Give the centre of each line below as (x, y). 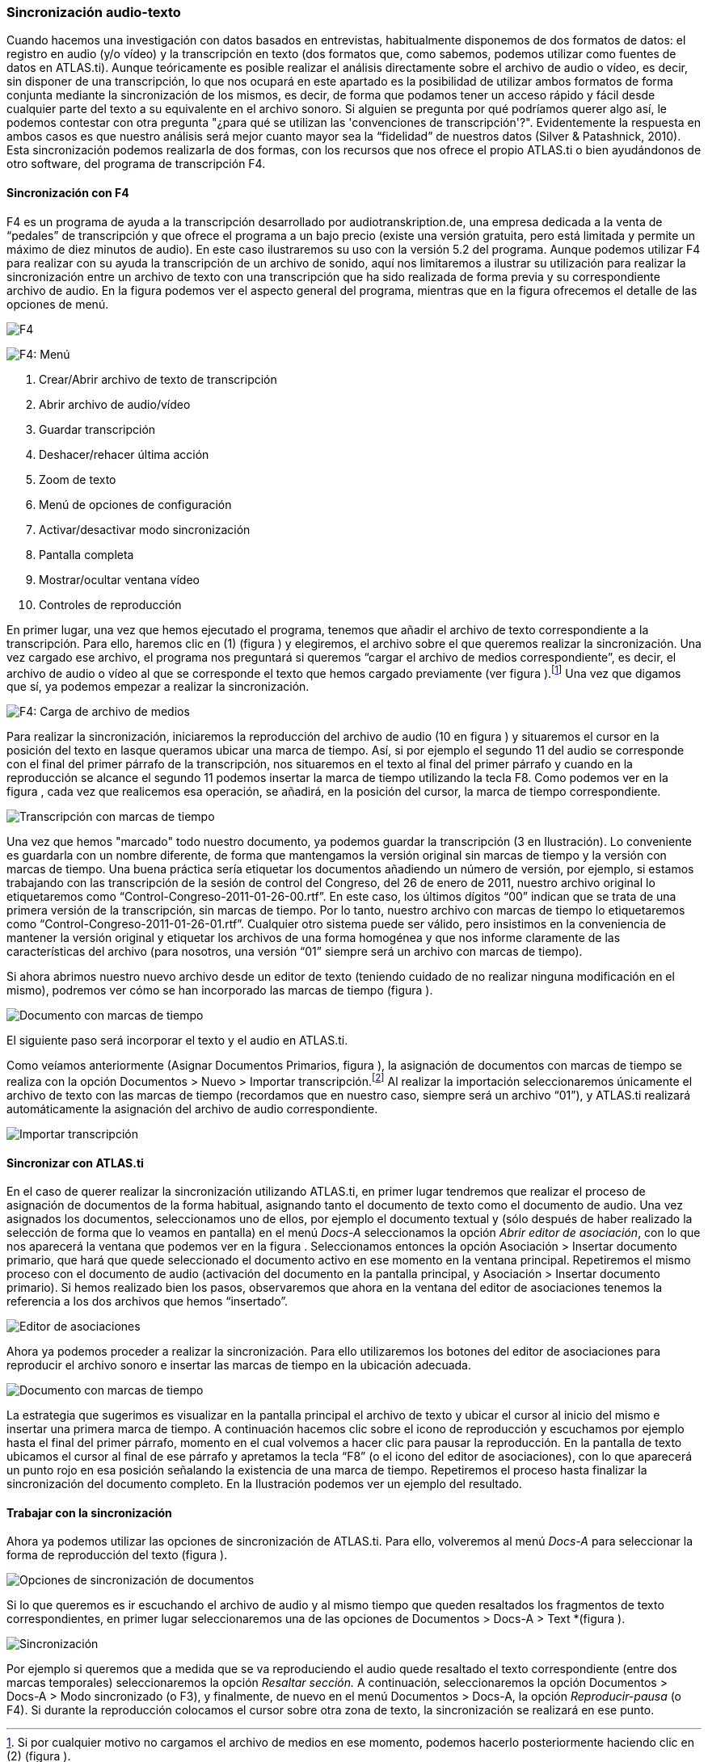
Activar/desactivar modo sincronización (145, 529)
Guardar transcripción (97, 429)
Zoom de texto (78, 479)
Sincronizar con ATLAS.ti (75, 1163)
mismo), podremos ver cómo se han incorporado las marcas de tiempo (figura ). (220, 990)
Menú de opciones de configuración (135, 504)
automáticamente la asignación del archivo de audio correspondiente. (192, 1108)
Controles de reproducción (110, 604)
